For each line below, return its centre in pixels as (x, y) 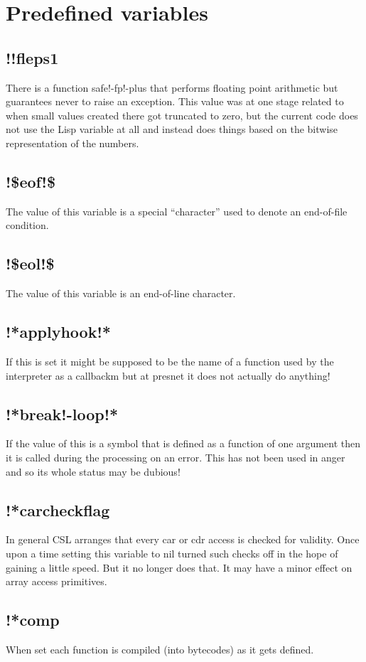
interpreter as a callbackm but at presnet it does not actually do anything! (168, 375)
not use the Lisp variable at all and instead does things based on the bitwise (172, 129)
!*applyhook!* (58, 332)
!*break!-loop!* (62, 413)
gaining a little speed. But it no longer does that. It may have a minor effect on (179, 567)
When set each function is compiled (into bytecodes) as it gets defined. (160, 649)
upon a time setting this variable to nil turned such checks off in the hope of (172, 553)
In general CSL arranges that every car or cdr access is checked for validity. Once (183, 539)
